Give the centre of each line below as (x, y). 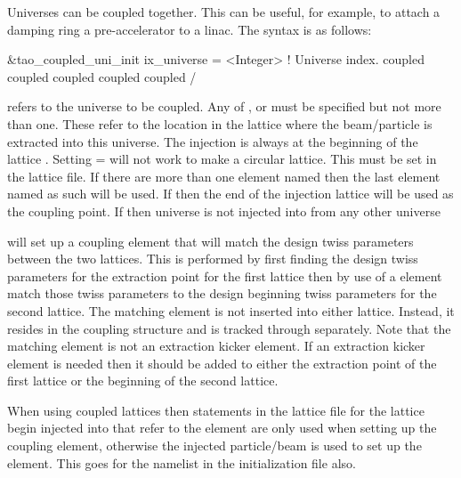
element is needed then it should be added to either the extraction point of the (222, 363)
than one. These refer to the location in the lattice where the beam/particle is (220, 123)
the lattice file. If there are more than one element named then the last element (224, 176)
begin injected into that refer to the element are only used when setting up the (222, 428)
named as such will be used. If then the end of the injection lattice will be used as (230, 194)
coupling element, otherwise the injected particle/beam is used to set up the (214, 446)
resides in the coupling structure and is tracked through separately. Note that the (229, 328)
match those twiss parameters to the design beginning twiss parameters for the (222, 293)
